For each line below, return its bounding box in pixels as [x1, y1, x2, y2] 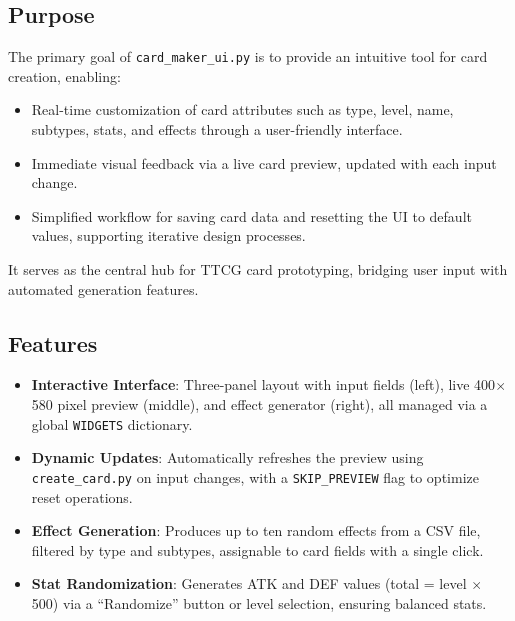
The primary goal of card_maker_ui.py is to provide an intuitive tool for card [8, 46, 488, 67]
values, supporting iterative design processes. [31, 225, 306, 246]
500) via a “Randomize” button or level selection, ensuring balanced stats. [31, 592, 487, 613]
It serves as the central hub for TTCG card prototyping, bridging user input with [8, 259, 508, 280]
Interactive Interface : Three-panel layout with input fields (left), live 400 [31, 374, 496, 395]
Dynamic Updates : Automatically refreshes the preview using [31, 447, 424, 468]
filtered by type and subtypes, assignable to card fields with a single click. [31, 539, 484, 560]
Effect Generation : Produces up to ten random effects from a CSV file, [31, 520, 481, 541]
